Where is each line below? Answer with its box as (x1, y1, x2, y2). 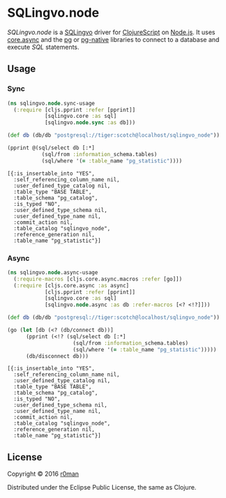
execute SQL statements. (7, 43, 80, 51)
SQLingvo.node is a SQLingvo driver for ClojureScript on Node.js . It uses (7, 28, 216, 36)
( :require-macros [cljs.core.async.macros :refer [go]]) (13, 276, 183, 282)
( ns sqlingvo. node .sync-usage (7, 100, 96, 107)
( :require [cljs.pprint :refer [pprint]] (13, 106, 136, 113)
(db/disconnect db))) (25, 352, 89, 360)
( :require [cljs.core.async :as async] (13, 282, 130, 289)
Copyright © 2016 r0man (7, 469, 79, 478)
